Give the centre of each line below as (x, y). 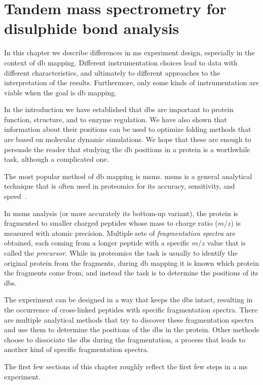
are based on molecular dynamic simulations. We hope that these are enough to (128, 139)
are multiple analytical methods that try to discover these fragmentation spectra (129, 319)
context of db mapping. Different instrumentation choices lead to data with (121, 62)
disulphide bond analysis (92, 28)
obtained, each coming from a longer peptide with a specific (97, 243)
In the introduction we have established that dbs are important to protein (119, 109)
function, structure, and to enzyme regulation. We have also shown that (116, 119)
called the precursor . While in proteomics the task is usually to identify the (121, 253)
